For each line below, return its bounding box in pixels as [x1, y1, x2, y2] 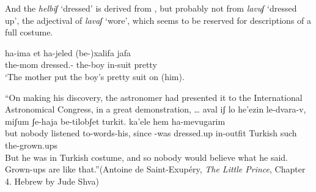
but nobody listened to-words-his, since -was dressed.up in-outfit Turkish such [5, 127, 297, 139]
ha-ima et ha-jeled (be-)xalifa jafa [5, 46, 131, 59]
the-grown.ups [5, 138, 58, 151]
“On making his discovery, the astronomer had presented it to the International [5, 90, 303, 103]
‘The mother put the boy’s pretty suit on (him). [5, 70, 185, 83]
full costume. [5, 26, 53, 39]
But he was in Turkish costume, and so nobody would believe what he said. [5, 150, 288, 163]
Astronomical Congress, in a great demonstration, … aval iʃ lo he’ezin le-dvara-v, [5, 103, 306, 116]
